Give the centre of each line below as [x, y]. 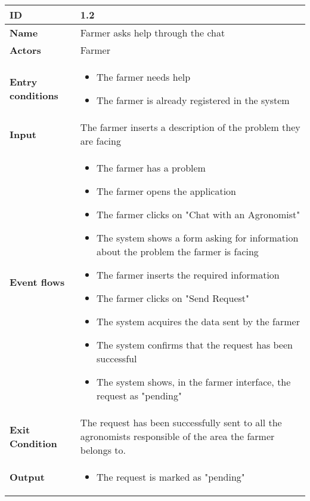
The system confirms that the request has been [195, 345]
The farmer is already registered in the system [193, 100]
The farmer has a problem [151, 168]
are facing [100, 141]
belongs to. [103, 450]
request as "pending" [139, 395]
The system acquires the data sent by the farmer [198, 321]
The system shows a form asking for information [198, 238]
